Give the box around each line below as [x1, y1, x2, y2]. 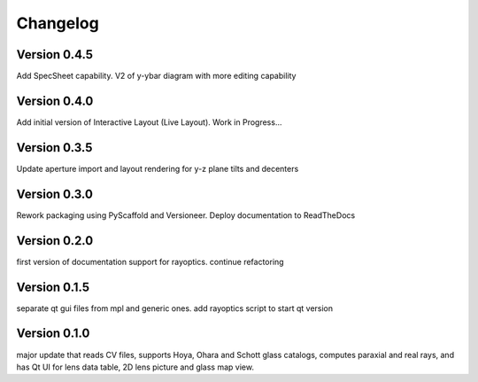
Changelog [16, 13, 99, 33]
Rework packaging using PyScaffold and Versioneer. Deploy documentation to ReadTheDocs [16, 209, 356, 221]
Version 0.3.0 [16, 186, 93, 201]
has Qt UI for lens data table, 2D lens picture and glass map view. [16, 362, 254, 372]
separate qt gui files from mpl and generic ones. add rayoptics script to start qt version [16, 302, 334, 314]
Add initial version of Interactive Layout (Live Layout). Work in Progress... [16, 116, 282, 128]
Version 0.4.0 [16, 93, 94, 108]
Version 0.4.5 [16, 47, 93, 62]
